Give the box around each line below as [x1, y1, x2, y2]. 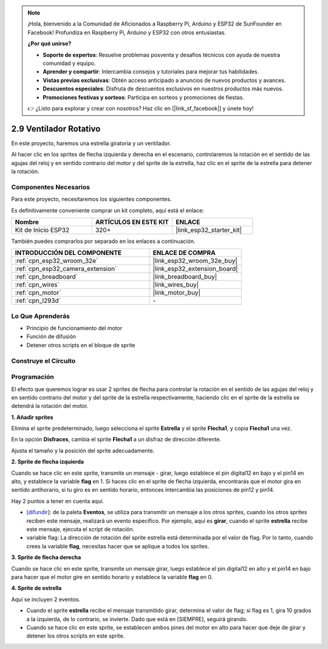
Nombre [15, 217, 39, 226]
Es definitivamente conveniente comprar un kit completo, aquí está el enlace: [11, 206, 205, 214]
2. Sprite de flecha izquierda [11, 458, 84, 466]
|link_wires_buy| [152, 280, 199, 289]
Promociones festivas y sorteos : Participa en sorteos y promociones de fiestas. [43, 93, 244, 101]
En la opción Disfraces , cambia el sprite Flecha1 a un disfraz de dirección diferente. [11, 436, 222, 443]
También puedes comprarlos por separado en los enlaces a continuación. [11, 237, 196, 245]
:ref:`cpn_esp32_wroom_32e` [15, 257, 98, 265]
